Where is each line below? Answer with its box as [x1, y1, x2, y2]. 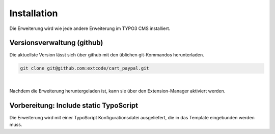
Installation [9, 8, 58, 19]
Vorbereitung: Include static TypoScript [9, 101, 139, 110]
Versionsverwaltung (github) [9, 39, 103, 47]
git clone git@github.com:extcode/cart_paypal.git [20, 65, 150, 71]
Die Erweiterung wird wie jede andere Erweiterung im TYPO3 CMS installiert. [9, 25, 171, 31]
